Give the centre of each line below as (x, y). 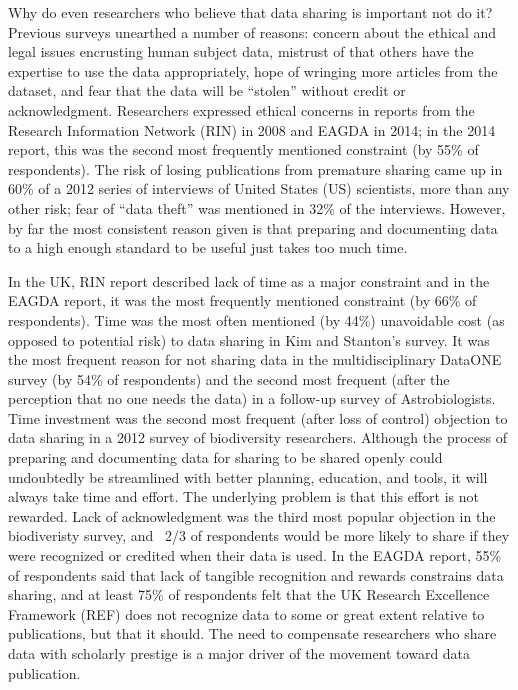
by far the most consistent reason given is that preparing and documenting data (253, 227)
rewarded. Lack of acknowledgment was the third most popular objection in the (252, 515)
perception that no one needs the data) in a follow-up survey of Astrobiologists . (252, 398)
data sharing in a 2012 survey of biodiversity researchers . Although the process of (257, 437)
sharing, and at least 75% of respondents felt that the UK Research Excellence (249, 594)
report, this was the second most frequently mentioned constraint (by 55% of (243, 149)
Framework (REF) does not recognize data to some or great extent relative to (246, 613)
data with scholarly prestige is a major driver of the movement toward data (239, 653)
